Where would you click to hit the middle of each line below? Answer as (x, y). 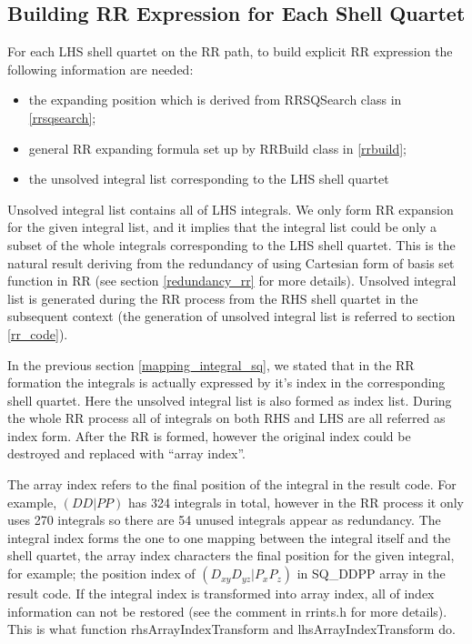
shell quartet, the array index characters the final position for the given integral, (231, 555)
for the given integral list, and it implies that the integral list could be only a (222, 227)
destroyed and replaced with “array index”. (126, 453)
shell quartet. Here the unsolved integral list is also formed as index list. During (230, 400)
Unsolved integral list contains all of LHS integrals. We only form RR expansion (231, 209)
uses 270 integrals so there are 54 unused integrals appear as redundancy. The (224, 520)
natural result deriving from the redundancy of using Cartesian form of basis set (231, 262)
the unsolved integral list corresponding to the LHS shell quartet (209, 179)
